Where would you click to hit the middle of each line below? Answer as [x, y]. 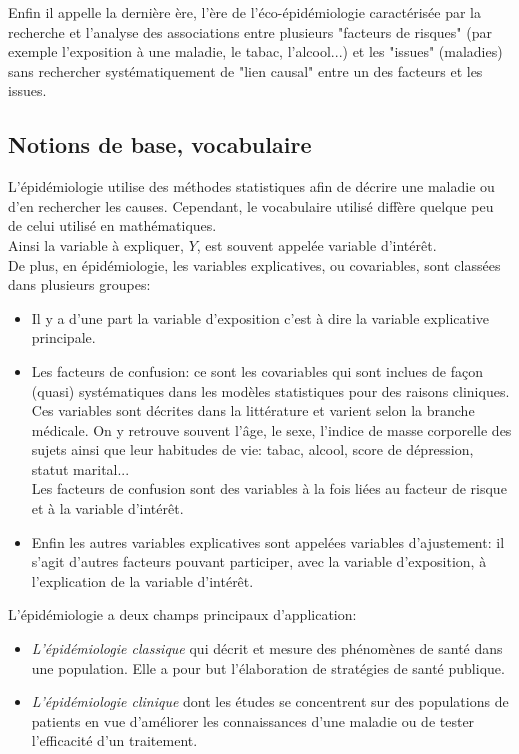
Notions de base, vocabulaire [160, 144]
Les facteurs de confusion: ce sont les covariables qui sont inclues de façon [257, 370]
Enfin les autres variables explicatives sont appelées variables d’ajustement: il [268, 541]
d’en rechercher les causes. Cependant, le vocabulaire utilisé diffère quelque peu [251, 205]
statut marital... [80, 468]
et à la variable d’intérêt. [107, 508]
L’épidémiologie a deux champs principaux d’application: [182, 614]
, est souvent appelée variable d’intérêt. [316, 244]
